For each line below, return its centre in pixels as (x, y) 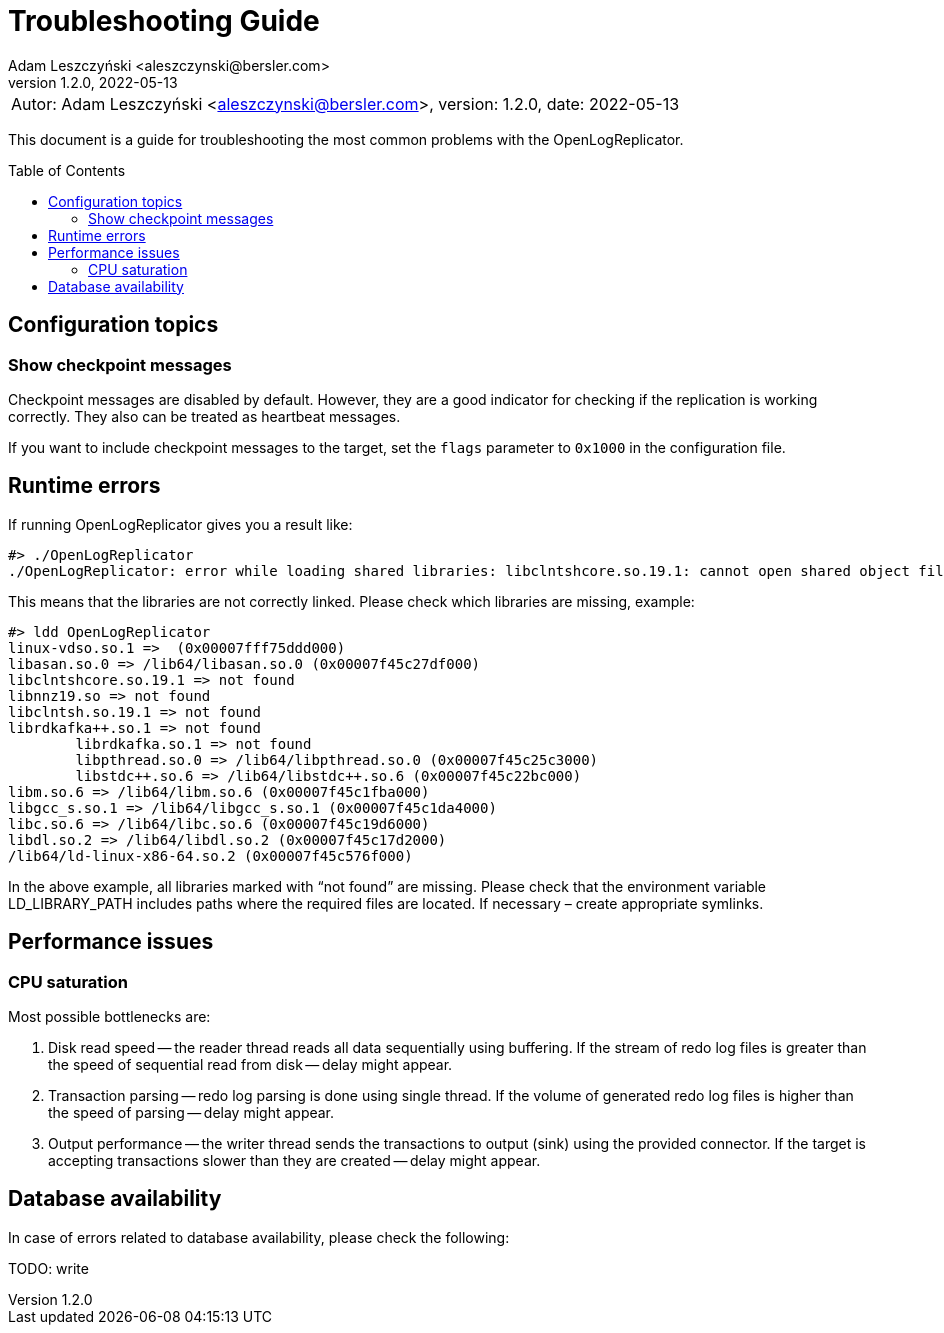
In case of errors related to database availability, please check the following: (259, 1237)
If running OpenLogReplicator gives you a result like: (180, 524)
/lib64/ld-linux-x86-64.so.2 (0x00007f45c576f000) (210, 855)
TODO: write (48, 1268)
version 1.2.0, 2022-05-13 (93, 82)
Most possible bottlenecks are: (109, 1017)
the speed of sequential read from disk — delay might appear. (250, 1065)
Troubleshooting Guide (164, 21)
